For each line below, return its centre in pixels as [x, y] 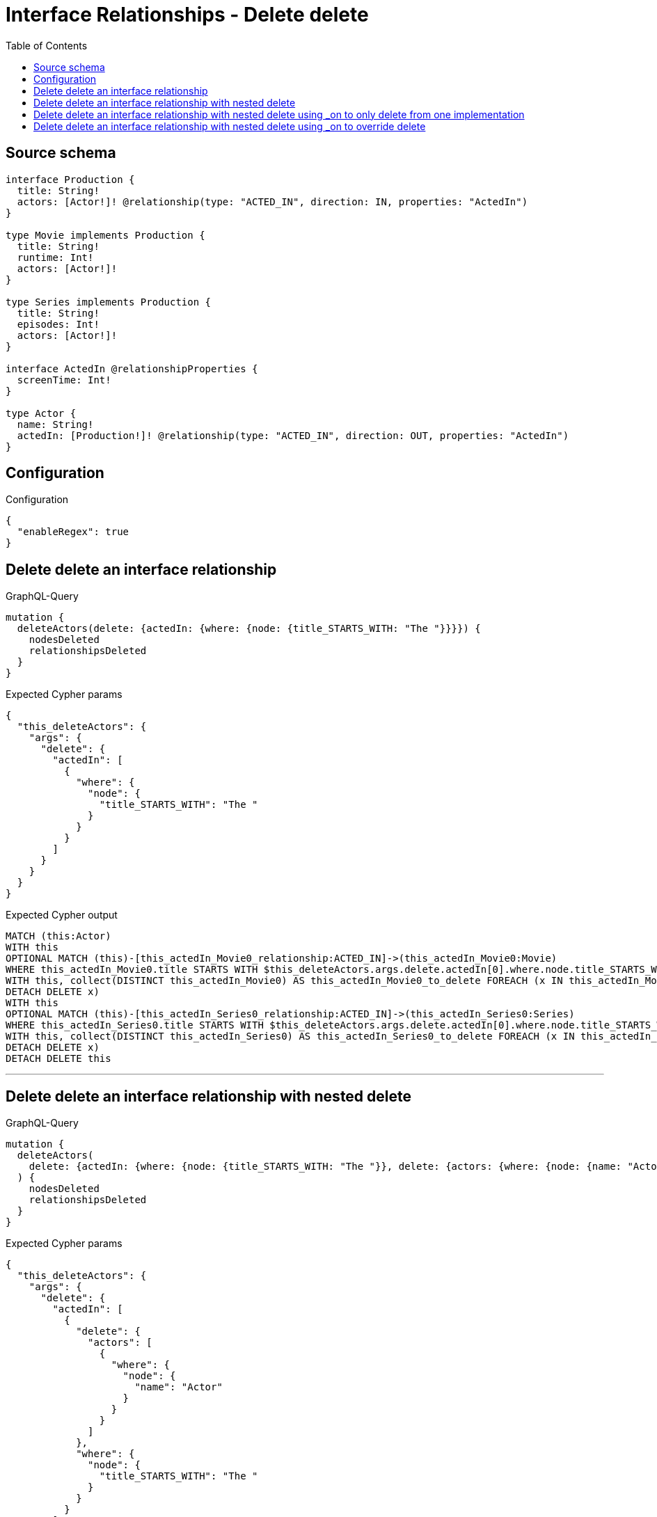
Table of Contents [47, 45]
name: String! [55, 424]
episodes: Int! [58, 324]
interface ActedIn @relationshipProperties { [132, 368]
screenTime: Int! [64, 380]
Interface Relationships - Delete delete [187, 15]
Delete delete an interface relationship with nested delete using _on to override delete [230, 126]
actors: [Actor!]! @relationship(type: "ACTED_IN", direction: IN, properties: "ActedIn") [272, 201]
